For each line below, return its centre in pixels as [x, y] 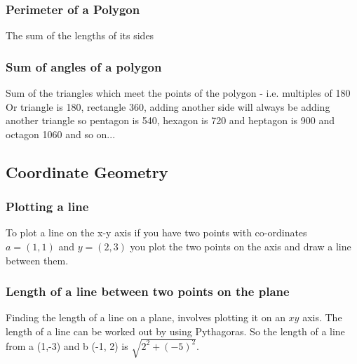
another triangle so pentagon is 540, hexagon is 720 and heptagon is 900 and [170, 120]
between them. [37, 260]
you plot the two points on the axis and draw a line [241, 246]
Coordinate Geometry [87, 171]
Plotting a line [47, 207]
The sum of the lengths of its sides [80, 35]
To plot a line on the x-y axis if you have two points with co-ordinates [156, 232]
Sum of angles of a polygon [84, 66]
